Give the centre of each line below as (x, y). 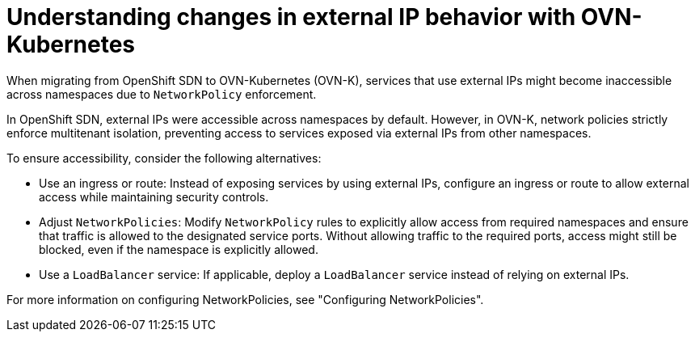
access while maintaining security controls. (154, 196)
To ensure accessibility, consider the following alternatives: (164, 158)
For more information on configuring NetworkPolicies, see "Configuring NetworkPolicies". (245, 299)
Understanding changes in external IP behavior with (291, 17)
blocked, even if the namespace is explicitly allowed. (179, 249)
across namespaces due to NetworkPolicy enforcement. (162, 94)
